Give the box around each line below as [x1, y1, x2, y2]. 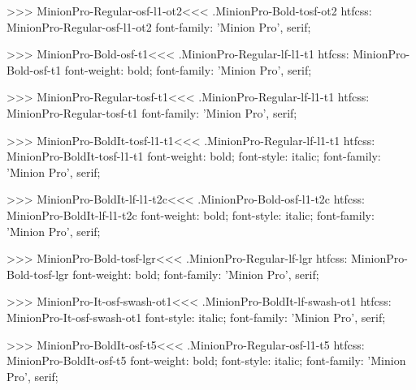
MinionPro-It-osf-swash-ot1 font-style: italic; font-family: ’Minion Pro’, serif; [6, 308, 386, 325]
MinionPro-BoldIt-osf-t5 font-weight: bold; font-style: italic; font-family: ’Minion [6, 352, 406, 369]
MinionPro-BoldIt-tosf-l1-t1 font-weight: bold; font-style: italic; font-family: [6, 148, 381, 165]
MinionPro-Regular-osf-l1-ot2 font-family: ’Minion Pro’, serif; [6, 18, 311, 35]
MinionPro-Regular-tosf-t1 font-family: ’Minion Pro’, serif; [6, 104, 297, 121]
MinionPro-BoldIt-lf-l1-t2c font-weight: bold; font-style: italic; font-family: [6, 206, 375, 223]
